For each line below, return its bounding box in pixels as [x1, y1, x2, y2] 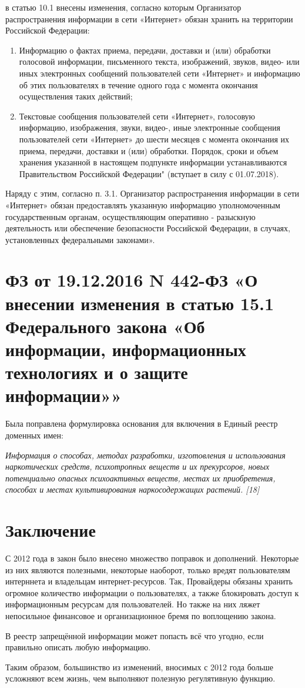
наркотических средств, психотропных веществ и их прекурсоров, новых [5, 460, 270, 473]
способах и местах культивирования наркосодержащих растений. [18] [5, 483, 260, 496]
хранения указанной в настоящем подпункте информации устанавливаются [19, 156, 287, 168]
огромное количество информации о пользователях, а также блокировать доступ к [5, 586, 299, 599]
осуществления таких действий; [19, 90, 133, 102]
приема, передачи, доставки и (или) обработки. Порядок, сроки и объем [19, 144, 279, 157]
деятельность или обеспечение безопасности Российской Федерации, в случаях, [5, 222, 290, 234]
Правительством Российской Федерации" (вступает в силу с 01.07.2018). [19, 167, 279, 180]
